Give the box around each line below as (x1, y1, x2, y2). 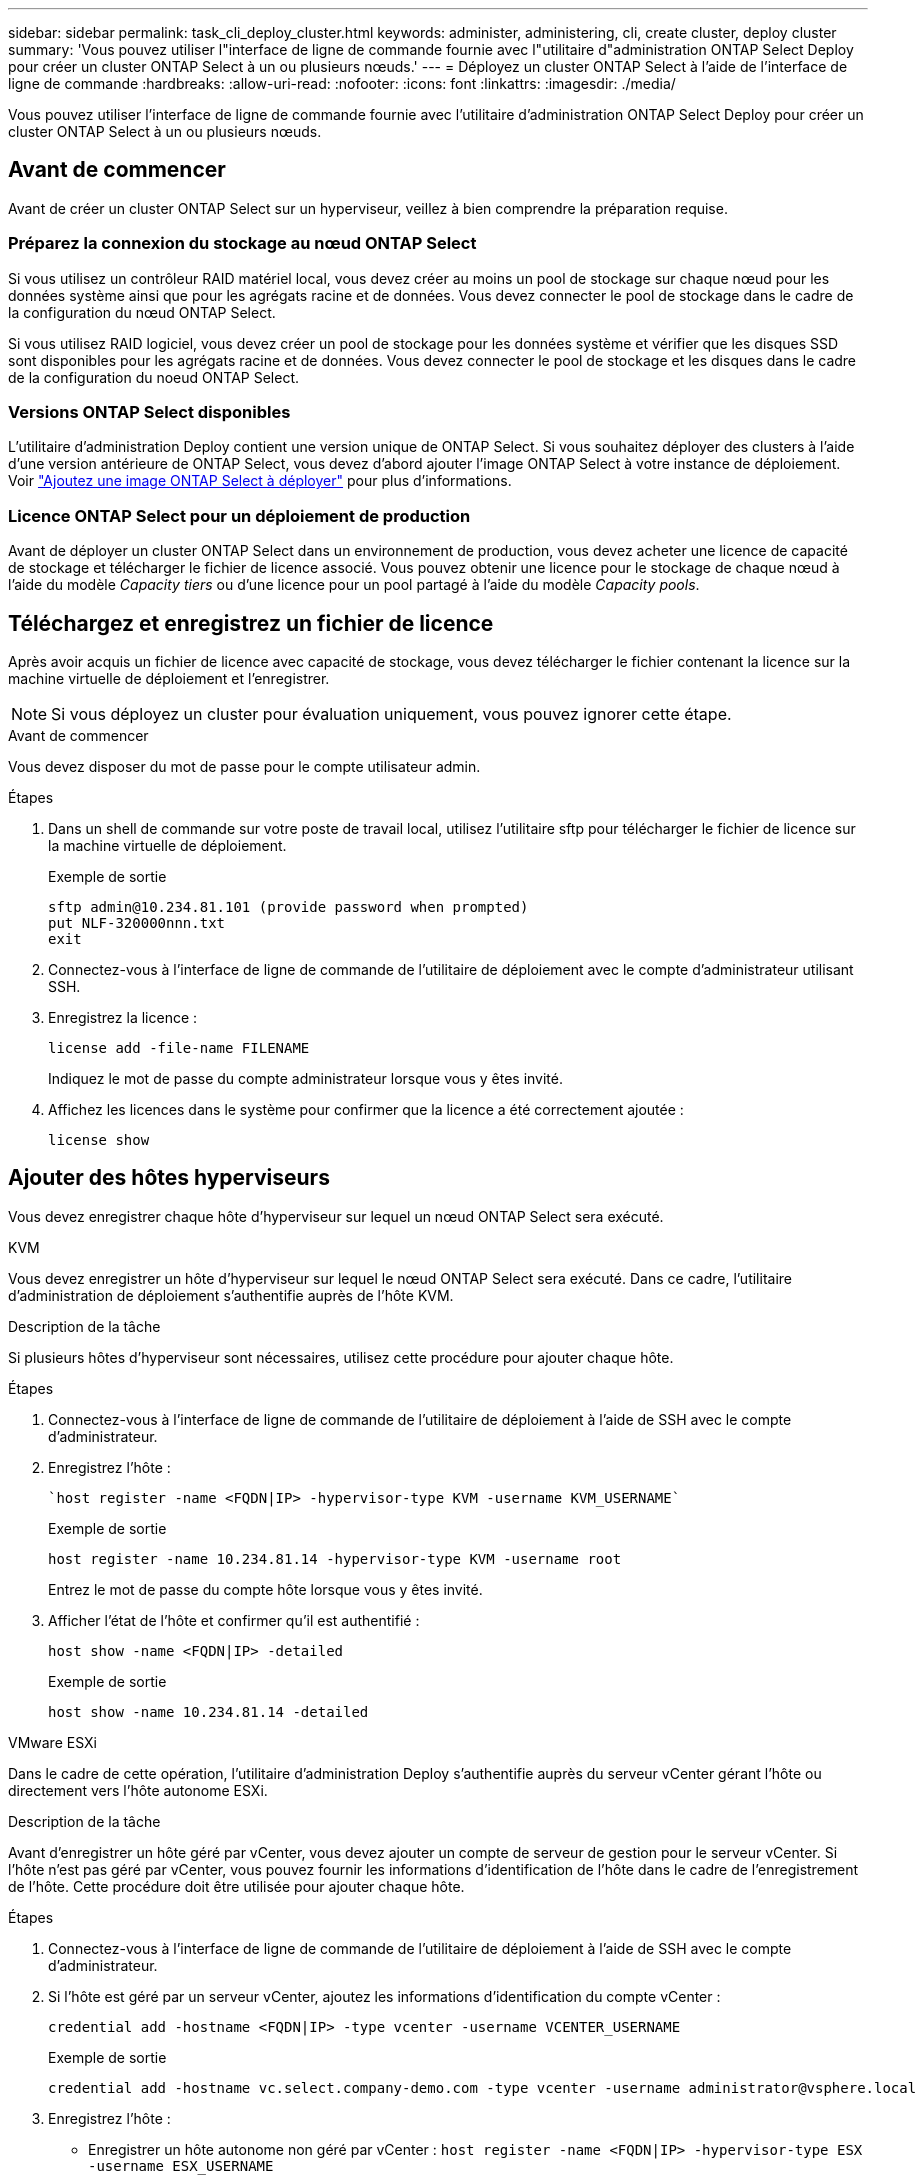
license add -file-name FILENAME (48, 1039, 310, 1056)
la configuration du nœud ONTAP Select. (8, 303, 276, 321)
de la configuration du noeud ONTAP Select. (8, 368, 300, 386)
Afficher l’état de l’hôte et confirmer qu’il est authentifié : (48, 1611, 420, 1629)
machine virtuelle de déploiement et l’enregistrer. (8, 669, 330, 687)
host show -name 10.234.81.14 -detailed (48, 1703, 369, 1720)
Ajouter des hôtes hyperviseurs (8, 1165, 330, 1191)
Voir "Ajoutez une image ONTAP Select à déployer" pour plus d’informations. (8, 472, 512, 490)
